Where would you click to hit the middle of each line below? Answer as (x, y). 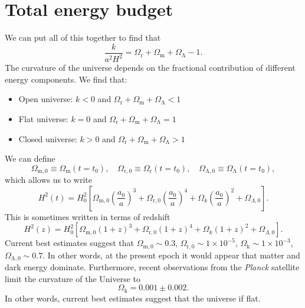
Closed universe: (48, 138)
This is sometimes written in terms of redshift (88, 216)
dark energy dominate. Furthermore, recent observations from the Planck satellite (152, 267)
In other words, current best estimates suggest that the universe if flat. (133, 298)
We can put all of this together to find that (83, 37)
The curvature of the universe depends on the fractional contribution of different (150, 68)
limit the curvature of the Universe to (73, 278)
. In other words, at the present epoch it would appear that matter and (171, 255)
